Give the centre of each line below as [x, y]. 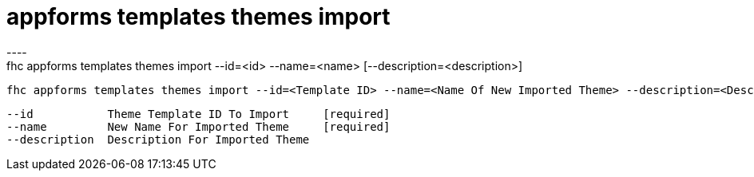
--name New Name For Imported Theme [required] [198, 126]
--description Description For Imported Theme [158, 139]
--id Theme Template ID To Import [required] [198, 114]
